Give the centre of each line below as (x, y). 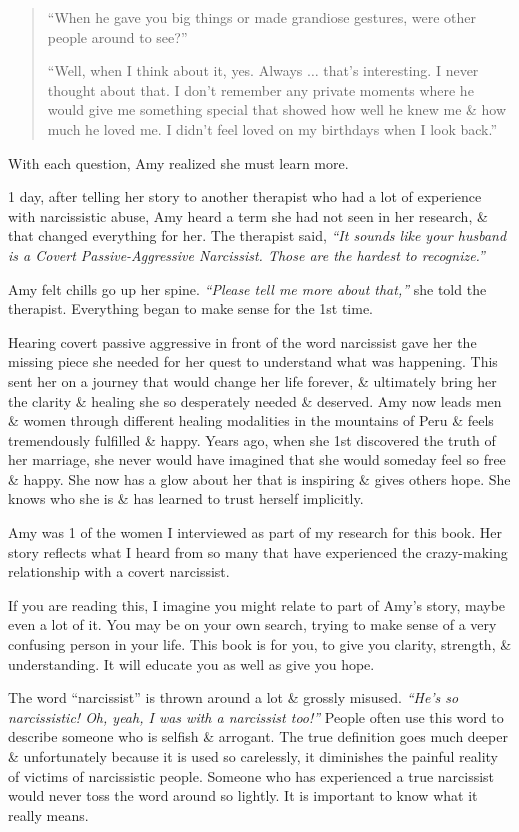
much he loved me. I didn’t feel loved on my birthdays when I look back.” (272, 128)
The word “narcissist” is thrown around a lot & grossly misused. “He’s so (233, 697)
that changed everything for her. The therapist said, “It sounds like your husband (257, 235)
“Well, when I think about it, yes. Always (175, 70)
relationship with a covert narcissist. (119, 571)
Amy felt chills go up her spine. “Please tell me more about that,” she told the (247, 288)
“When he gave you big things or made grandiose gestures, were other (262, 17)
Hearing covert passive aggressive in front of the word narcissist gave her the (242, 341)
